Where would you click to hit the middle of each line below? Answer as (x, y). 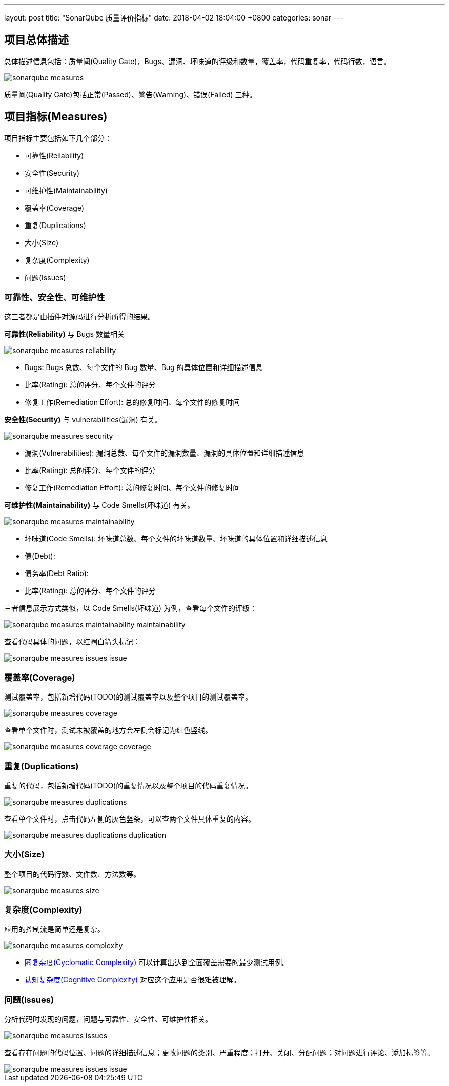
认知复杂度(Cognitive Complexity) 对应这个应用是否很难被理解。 (133, 980)
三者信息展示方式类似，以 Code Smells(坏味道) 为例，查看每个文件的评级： (130, 608)
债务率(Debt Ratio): (57, 573)
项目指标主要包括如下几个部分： (58, 138)
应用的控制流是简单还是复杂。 (54, 929)
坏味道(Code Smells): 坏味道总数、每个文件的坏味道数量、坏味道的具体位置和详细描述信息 (176, 539)
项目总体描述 (36, 40)
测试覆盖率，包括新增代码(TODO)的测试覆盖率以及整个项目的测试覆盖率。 (128, 697)
